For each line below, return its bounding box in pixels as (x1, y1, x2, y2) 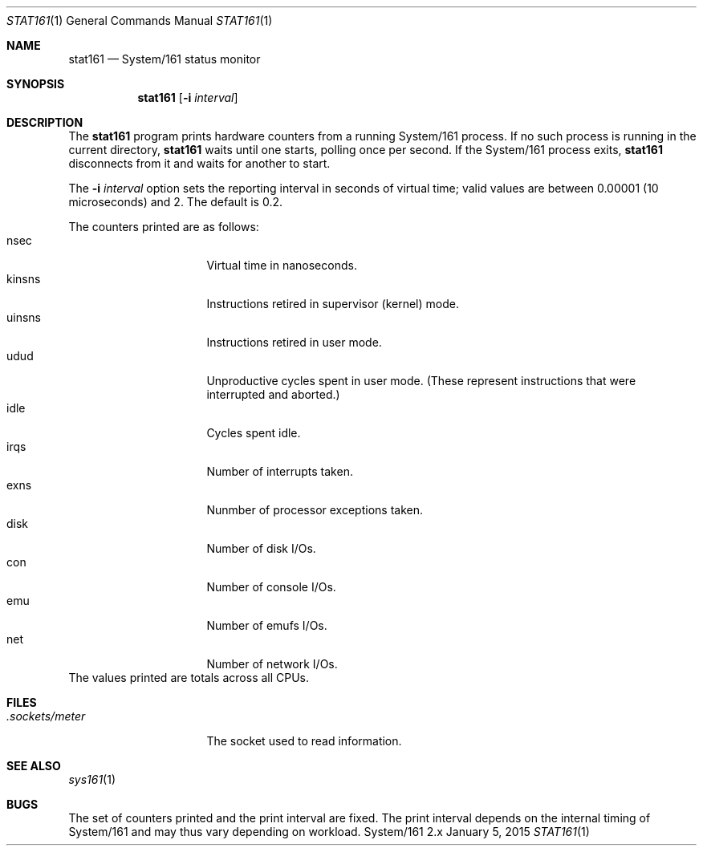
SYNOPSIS (6, 77, 65, 91)
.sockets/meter (6, 709, 86, 723)
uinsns (6, 310, 41, 324)
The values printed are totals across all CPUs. (68, 671, 310, 684)
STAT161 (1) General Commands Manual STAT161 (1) (6, 14, 273, 27)
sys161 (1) (68, 773, 116, 786)
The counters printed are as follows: (68, 220, 259, 233)
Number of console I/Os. (206, 580, 336, 594)
